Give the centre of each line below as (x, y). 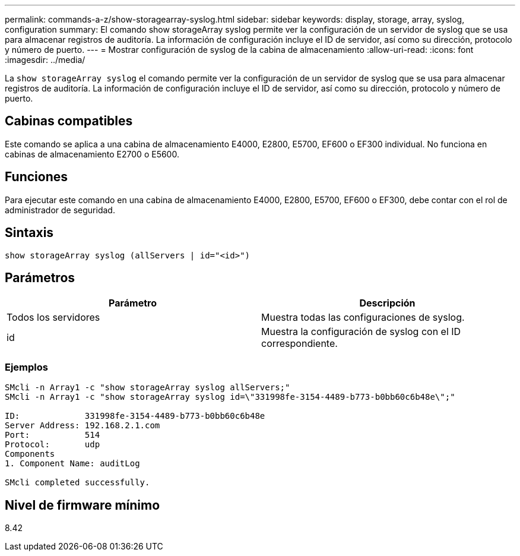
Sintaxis (29, 233)
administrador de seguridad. (60, 210)
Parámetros (40, 277)
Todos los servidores (53, 318)
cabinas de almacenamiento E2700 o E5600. (92, 154)
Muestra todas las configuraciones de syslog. (363, 318)
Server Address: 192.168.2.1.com (83, 426)
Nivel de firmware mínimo (83, 505)
